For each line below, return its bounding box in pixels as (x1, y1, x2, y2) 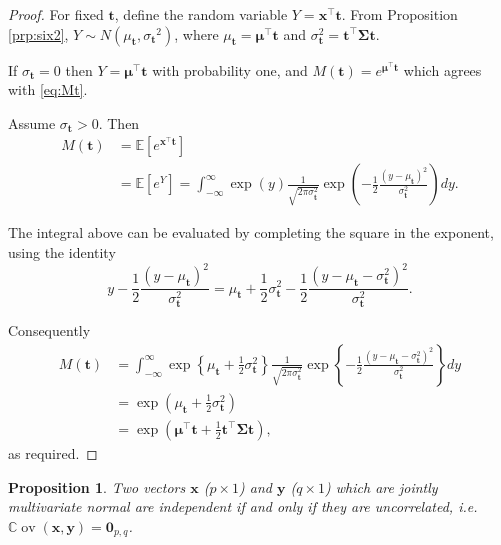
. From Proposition (341, 4, 458, 24)
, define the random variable (114, 4, 288, 24)
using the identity (8, 242, 116, 263)
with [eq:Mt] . (8, 79, 88, 100)
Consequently (8, 320, 91, 341)
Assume (8, 112, 56, 133)
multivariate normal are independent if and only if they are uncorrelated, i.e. (8, 496, 478, 517)
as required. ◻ (8, 442, 98, 463)
